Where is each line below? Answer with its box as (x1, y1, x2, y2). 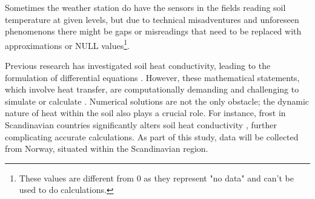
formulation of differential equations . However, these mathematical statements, (5, 71, 300, 83)
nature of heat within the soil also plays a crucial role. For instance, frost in (5, 106, 286, 119)
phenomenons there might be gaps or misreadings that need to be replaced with (5, 25, 302, 38)
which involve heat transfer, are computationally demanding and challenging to (5, 83, 299, 96)
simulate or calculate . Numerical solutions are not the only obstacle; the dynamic (5, 94, 310, 107)
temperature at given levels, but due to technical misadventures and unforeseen (5, 13, 299, 25)
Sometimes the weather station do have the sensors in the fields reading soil (5, 1, 286, 13)
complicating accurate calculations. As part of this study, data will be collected (5, 130, 299, 143)
